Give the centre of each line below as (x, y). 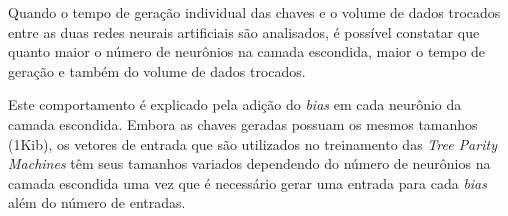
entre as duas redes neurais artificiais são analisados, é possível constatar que (244, 31)
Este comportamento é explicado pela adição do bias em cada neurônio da (235, 104)
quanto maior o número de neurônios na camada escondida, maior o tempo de (247, 51)
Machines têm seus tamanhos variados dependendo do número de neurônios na (249, 163)
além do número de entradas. (97, 202)
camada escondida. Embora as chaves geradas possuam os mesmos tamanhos (243, 123)
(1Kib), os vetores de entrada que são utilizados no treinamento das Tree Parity (252, 143)
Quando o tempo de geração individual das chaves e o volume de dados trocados (254, 12)
